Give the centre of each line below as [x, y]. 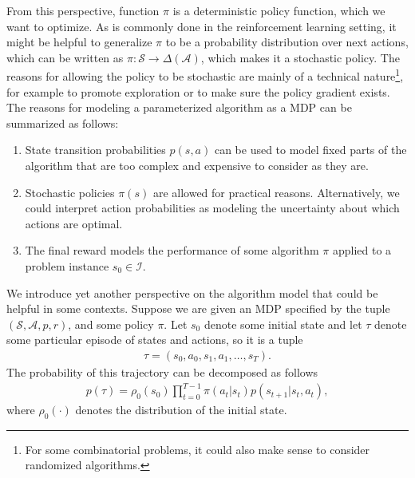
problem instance [67, 265]
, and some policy [111, 324]
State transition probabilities [95, 150]
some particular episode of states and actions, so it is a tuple [155, 340]
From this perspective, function [83, 10]
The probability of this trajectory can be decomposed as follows [162, 371]
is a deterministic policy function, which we [279, 10]
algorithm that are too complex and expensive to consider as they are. [197, 165]
